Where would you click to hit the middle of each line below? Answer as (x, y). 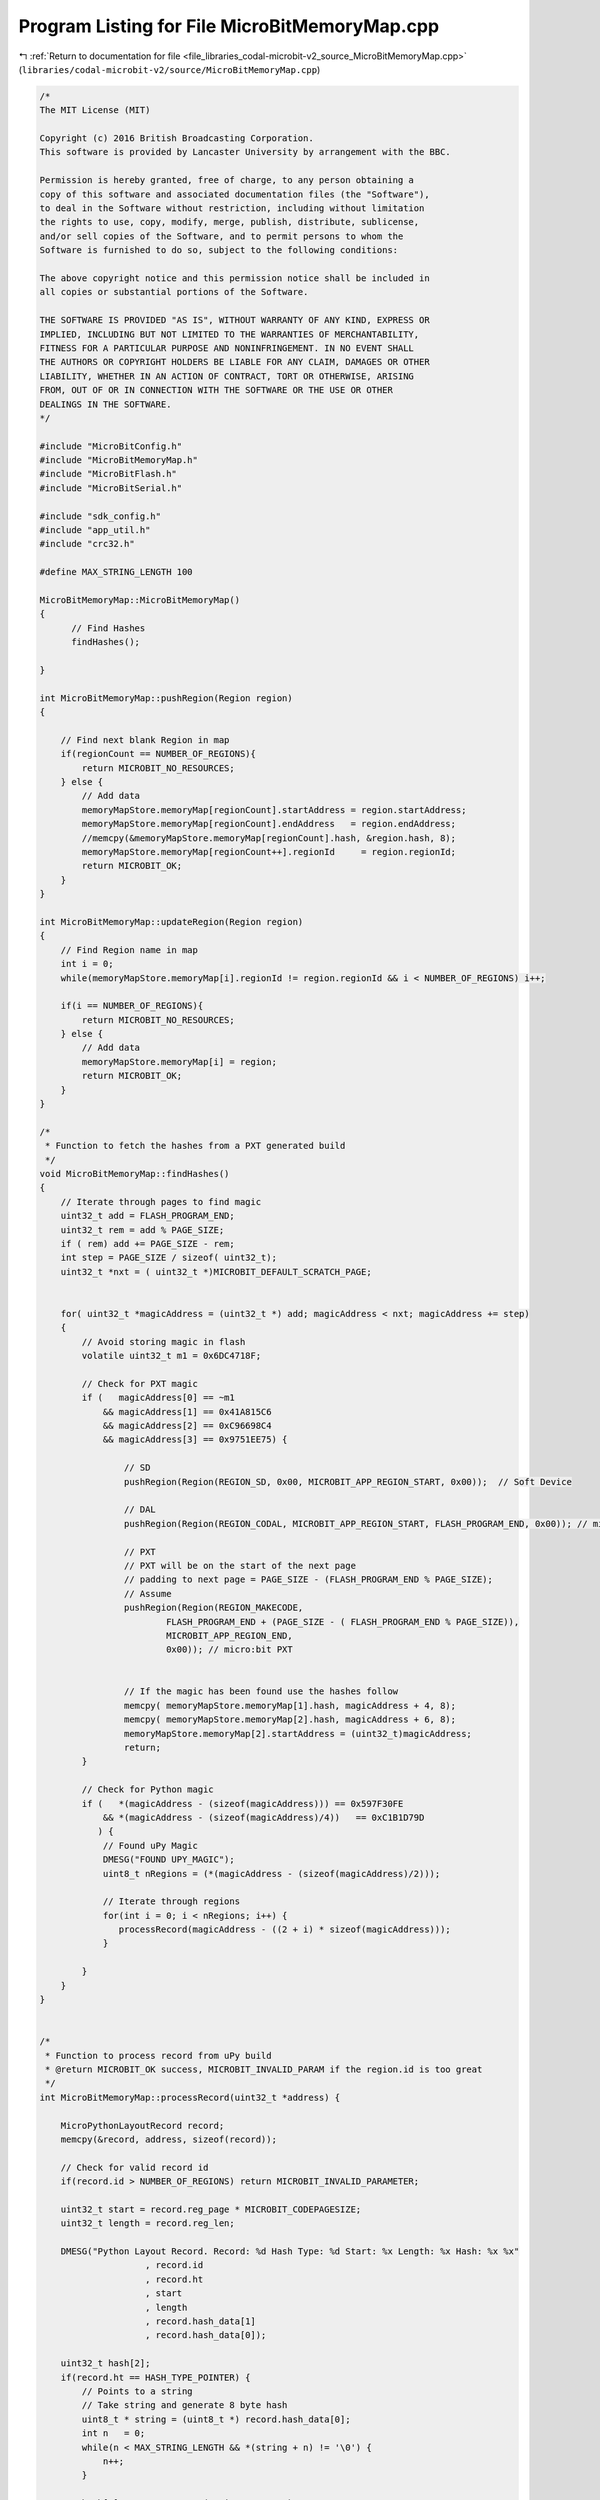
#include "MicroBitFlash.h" (108, 474)
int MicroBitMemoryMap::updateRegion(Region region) (171, 921)
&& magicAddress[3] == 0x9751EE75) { (195, 1439)
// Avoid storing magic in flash (163, 1341)
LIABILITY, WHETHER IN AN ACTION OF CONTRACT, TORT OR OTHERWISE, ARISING (227, 376)
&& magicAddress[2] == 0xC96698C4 (187, 1426)
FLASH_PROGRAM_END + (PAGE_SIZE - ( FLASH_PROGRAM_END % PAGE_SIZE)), (342, 1621)
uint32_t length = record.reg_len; (147, 2223)
